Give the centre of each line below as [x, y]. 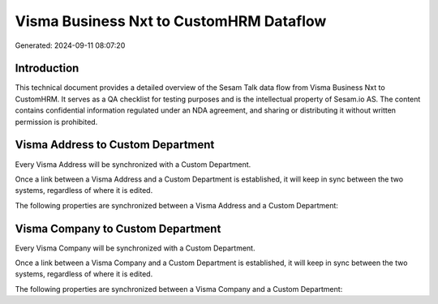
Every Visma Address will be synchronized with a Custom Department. [133, 164]
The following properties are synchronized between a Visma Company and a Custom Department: [179, 289]
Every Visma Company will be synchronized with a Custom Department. [135, 248]
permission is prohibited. [56, 122]
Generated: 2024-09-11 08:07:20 [70, 45]
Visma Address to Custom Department [115, 145]
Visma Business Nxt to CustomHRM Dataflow [171, 21]
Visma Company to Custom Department [118, 228]
